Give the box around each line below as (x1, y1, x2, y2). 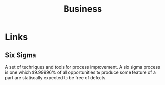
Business (63, 3, 102, 15)
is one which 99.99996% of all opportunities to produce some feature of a (5, 69, 156, 75)
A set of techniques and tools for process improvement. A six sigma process (5, 64, 160, 70)
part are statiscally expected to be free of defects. (5, 75, 107, 80)
